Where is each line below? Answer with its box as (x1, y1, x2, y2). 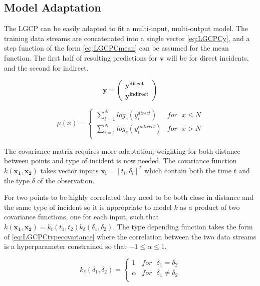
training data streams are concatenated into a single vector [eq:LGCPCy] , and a (4, 33, 250, 43)
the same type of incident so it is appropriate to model (4, 201, 172, 212)
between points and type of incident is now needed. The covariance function (4, 155, 237, 166)
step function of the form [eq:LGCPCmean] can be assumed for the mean (4, 43, 229, 53)
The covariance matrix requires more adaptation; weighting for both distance (4, 145, 240, 156)
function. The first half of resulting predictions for (4, 52, 158, 63)
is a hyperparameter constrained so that (4, 241, 127, 251)
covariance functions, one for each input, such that (4, 211, 159, 222)
